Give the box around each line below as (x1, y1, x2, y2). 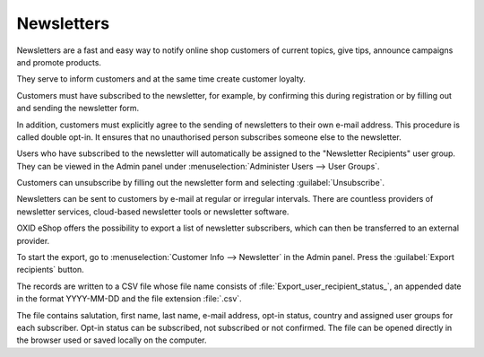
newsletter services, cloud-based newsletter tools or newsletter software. (16, 206, 290, 217)
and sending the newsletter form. (16, 103, 140, 114)
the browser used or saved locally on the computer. (16, 335, 207, 345)
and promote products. (16, 57, 102, 67)
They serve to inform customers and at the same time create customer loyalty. (16, 74, 307, 84)
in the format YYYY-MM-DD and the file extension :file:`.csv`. (16, 293, 242, 304)
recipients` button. (16, 265, 84, 275)
